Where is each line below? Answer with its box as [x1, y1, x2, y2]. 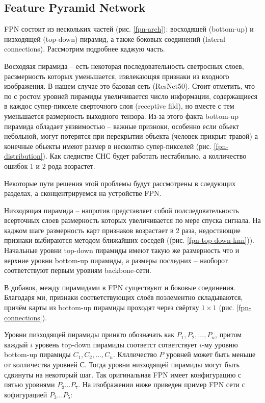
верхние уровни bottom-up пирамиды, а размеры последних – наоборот [4, 255, 228, 265]
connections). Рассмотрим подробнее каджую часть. [4, 43, 165, 54]
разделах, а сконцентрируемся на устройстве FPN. [4, 188, 162, 198]
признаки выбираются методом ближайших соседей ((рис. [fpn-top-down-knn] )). [4, 235, 254, 245]
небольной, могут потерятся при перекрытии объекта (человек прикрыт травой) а [4, 131, 258, 141]
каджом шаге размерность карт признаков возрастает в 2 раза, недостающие [4, 224, 241, 235]
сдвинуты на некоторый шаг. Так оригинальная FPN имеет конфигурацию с [4, 369, 242, 380]
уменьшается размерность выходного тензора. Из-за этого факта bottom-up [4, 110, 238, 121]
